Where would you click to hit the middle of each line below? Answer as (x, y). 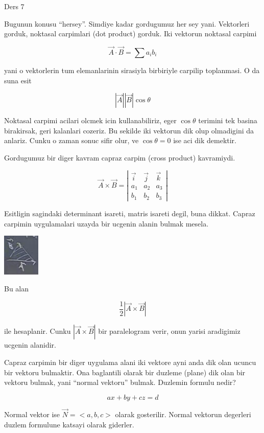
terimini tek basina (228, 120)
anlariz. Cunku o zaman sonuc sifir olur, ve (71, 140)
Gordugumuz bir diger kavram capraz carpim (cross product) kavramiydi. (120, 157)
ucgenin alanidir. (30, 345)
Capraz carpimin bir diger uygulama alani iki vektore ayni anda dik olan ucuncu (130, 362)
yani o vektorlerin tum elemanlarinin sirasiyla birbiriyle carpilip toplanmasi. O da (132, 70)
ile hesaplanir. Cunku (38, 331)
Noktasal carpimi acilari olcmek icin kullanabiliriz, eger (90, 120)
